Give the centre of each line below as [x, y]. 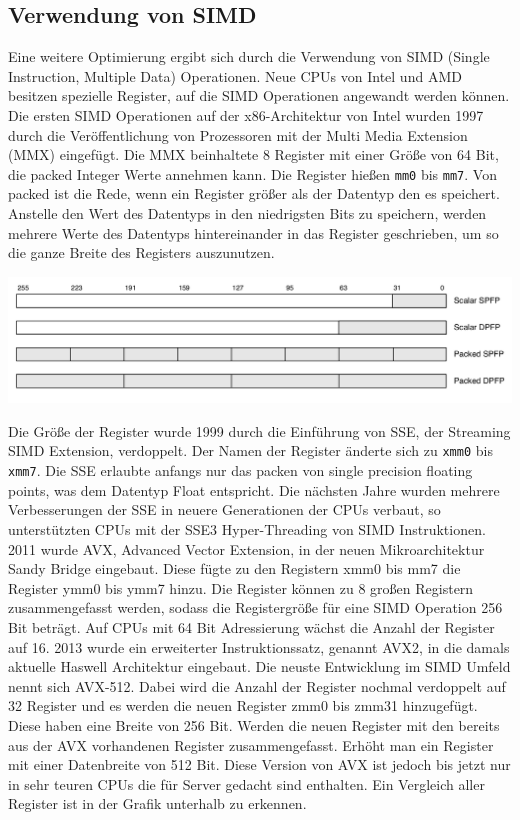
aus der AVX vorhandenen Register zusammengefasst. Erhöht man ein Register [251, 744]
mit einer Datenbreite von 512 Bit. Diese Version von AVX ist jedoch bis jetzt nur [259, 764]
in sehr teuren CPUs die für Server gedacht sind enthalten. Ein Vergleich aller [246, 783]
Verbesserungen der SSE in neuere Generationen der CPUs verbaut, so [224, 509]
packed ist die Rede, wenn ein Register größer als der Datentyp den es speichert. [254, 193]
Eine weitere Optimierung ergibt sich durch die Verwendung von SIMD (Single [249, 56]
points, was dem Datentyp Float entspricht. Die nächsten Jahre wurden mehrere [254, 489]
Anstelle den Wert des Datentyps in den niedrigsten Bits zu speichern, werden [247, 213]
